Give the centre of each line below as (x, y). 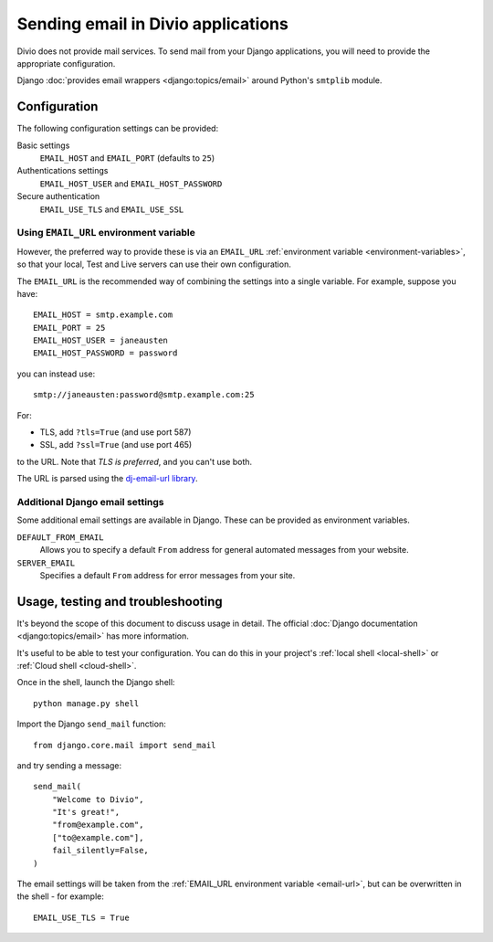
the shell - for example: (61, 896)
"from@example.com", (98, 825)
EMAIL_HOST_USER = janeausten (101, 341)
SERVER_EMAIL (46, 563)
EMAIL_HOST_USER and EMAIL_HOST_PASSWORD (131, 184)
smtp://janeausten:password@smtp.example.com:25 (144, 395)
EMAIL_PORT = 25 (69, 328)
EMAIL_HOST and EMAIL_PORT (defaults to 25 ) (127, 158)
